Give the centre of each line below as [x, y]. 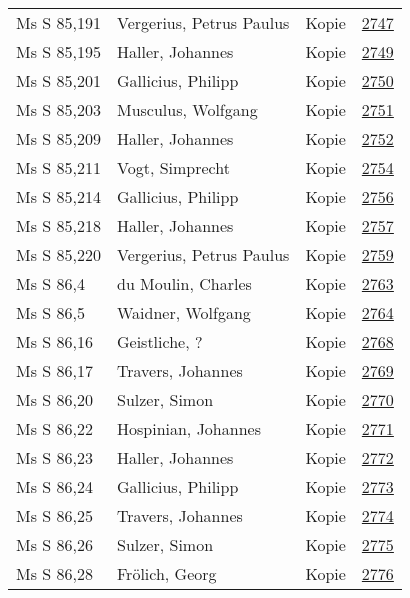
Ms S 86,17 [54, 370]
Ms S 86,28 [54, 573]
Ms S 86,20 [54, 399]
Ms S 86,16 [54, 341]
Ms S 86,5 [50, 312]
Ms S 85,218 [58, 225]
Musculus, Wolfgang [187, 109]
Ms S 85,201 [58, 80]
